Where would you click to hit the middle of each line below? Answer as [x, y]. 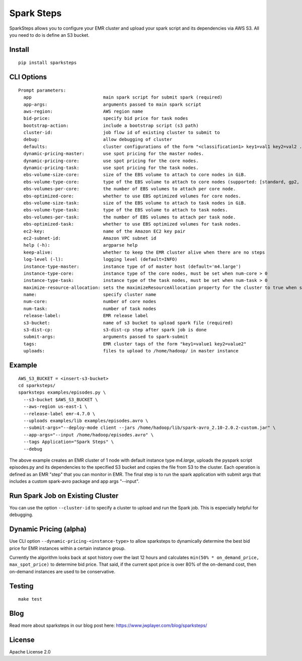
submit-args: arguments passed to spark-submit [106, 337]
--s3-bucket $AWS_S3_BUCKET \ [61, 399]
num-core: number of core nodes [90, 302]
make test [30, 599]
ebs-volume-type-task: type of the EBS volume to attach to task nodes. [126, 210]
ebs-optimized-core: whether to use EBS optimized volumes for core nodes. [132, 196]
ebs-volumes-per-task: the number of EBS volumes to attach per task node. [130, 217]
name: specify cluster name [90, 295]
